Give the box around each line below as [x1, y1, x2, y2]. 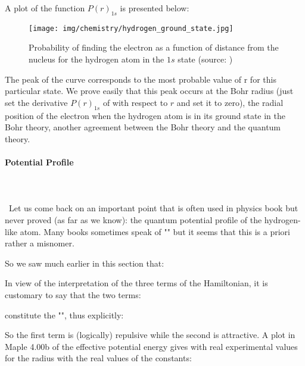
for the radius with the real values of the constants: [5, 352, 192, 364]
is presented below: [120, 2, 189, 14]
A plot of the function [5, 2, 85, 14]
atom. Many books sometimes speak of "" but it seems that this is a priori [20, 225, 290, 237]
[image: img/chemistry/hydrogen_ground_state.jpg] [29, 24, 234, 33]
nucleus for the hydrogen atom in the [29, 53, 164, 65]
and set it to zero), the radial [176, 96, 284, 108]
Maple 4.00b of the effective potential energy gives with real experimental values [5, 340, 298, 352]
